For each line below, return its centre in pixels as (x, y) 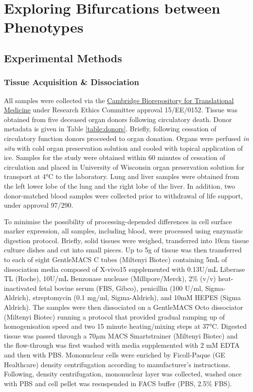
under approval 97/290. (39, 205)
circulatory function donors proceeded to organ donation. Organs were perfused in (126, 138)
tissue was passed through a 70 (50, 335)
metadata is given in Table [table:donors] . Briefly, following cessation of (110, 129)
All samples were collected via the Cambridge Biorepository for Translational (119, 100)
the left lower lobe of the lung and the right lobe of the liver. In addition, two (119, 186)
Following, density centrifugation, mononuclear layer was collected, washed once (123, 374)
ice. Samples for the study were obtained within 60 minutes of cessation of (115, 157)
